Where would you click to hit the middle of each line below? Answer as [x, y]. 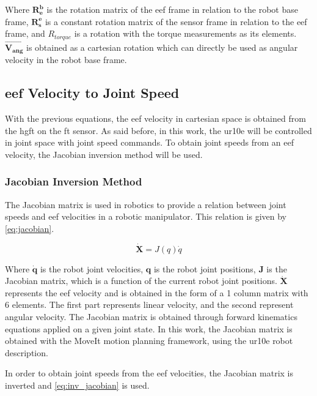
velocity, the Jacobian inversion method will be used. [104, 154]
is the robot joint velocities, [92, 268]
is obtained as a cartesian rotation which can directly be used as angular [162, 47]
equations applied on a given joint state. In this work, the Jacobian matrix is [149, 328]
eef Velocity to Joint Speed [92, 93]
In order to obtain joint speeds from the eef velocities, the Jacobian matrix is [149, 373]
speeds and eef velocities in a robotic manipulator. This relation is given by [146, 216]
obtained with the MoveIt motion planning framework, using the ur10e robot [149, 341]
